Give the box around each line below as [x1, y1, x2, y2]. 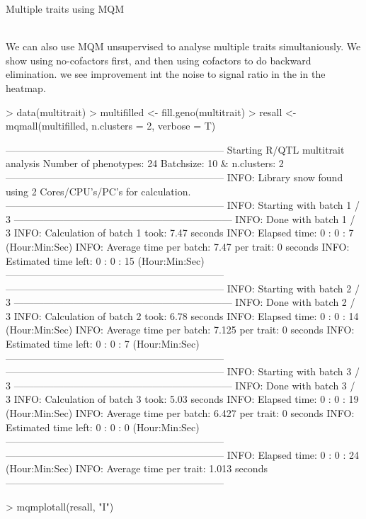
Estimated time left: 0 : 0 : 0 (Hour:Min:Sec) [6, 419, 200, 434]
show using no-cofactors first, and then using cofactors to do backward [6, 52, 311, 67]
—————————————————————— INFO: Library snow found [6, 169, 343, 184]
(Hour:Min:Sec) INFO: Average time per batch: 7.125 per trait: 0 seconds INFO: [6, 322, 355, 337]
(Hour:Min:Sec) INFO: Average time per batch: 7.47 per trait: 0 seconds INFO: [6, 239, 350, 253]
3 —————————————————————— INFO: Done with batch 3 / [6, 377, 355, 392]
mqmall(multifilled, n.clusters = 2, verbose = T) [6, 118, 216, 133]
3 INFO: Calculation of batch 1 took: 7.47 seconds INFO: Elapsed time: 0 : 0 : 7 [6, 225, 354, 240]
